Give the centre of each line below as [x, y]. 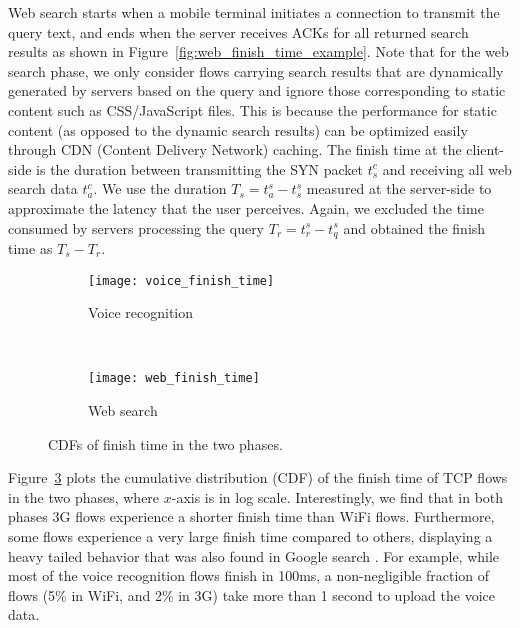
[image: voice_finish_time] [181, 280]
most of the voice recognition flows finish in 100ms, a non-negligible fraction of [249, 575]
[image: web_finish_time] [174, 378]
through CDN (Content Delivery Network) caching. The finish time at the [235, 149]
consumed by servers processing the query [136, 227]
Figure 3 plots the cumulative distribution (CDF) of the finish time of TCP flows [258, 477]
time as [30, 247]
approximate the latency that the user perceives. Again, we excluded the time [246, 207]
